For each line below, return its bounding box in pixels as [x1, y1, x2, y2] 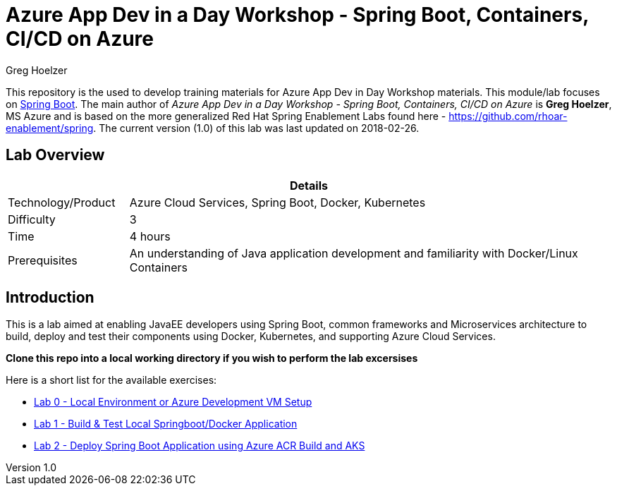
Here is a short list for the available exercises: [6, 374, 217, 387]
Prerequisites [8, 253, 78, 267]
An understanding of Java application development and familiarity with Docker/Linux [129, 245, 578, 260]
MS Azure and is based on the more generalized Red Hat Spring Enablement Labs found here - [6, 109, 446, 122]
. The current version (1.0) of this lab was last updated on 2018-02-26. [93, 121, 420, 134]
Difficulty [8, 212, 56, 226]
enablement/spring [6, 121, 94, 134]
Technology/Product [8, 195, 116, 210]
